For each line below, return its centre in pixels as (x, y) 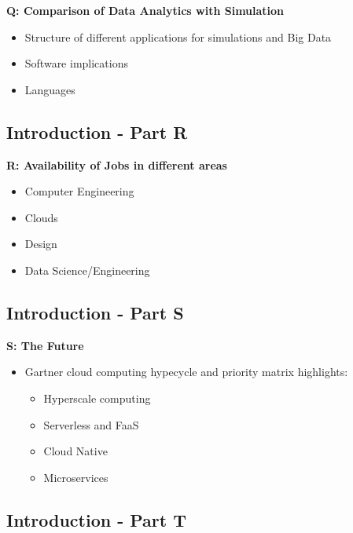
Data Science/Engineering (87, 270)
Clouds (41, 217)
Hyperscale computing (97, 398)
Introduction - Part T (97, 519)
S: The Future (45, 345)
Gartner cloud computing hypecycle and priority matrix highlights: (186, 372)
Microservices (76, 477)
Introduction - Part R (97, 131)
